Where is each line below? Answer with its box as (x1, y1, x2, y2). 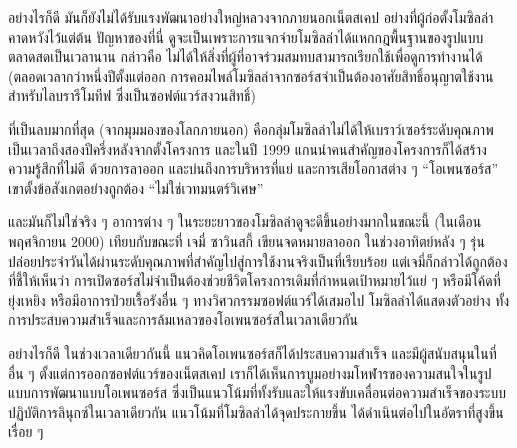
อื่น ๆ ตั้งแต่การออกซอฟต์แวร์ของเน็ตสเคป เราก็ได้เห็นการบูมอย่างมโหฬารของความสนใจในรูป (8, 362, 492, 383)
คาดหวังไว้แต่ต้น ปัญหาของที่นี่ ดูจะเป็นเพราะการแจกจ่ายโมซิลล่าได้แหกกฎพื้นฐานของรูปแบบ (8, 26, 484, 47)
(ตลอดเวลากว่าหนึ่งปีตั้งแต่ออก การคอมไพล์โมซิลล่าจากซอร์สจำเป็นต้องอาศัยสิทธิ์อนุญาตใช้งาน (8, 65, 494, 86)
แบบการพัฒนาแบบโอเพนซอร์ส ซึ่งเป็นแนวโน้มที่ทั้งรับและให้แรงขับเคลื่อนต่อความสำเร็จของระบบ (8, 382, 506, 403)
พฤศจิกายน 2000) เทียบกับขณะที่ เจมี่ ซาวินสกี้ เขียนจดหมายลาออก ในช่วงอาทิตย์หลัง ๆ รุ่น (8, 230, 485, 251)
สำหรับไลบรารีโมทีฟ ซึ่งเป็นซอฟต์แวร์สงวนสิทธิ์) (8, 85, 256, 106)
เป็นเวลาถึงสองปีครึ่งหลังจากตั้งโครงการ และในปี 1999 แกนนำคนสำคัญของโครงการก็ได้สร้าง (8, 138, 487, 159)
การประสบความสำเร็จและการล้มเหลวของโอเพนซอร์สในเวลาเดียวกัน (8, 309, 358, 330)
